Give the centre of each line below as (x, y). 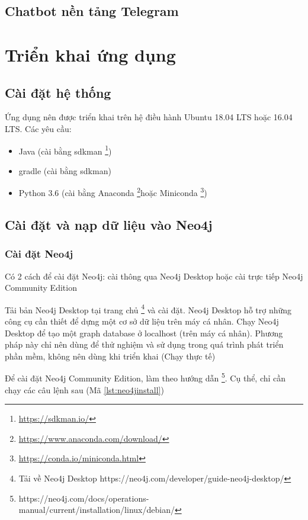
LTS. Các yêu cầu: (38, 128)
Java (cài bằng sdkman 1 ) (65, 150)
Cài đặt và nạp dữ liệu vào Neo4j (109, 225)
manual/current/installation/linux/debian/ (97, 510)
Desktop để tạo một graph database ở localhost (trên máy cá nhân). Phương (144, 333)
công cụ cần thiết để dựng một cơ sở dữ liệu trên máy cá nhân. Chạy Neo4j (142, 321)
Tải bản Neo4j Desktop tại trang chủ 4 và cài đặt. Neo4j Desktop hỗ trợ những (148, 309)
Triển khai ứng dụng (90, 54)
